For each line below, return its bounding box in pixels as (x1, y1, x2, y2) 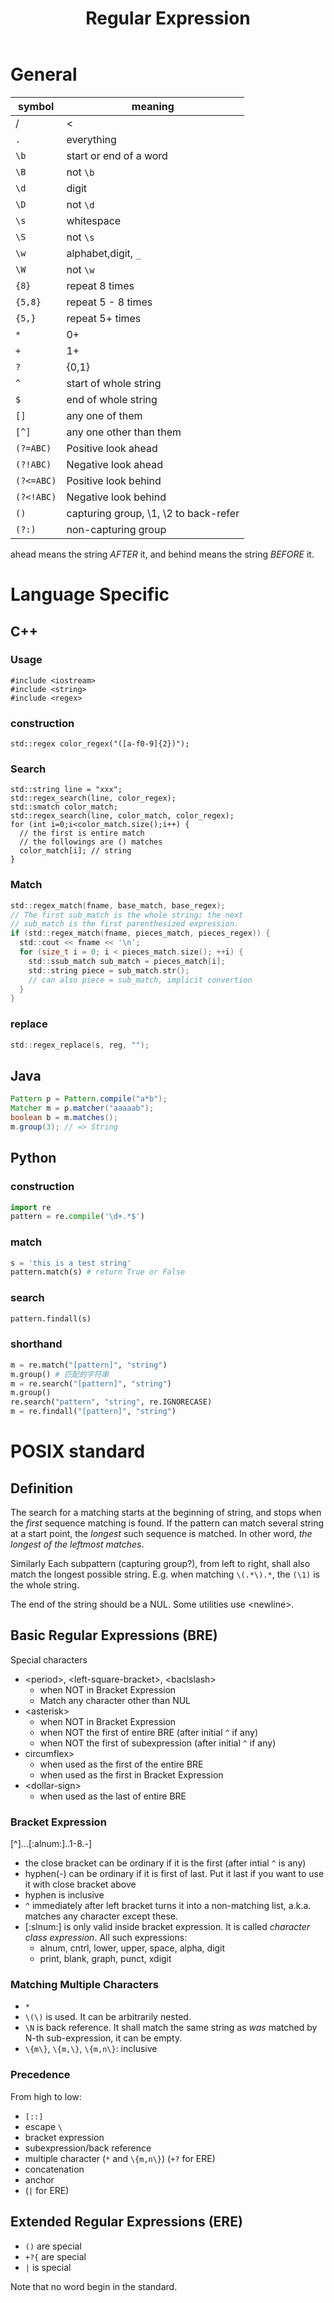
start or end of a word (66, 148, 168, 162)
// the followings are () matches (19, 837, 163, 847)
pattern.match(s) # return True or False (10, 1267, 186, 1277)
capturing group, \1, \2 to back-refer (66, 506, 240, 520)
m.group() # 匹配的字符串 (10, 1369, 110, 1379)
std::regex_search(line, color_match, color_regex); (10, 811, 235, 821)
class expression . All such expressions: (24, 1932, 188, 1944)
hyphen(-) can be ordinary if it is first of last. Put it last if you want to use (24, 1868, 325, 1880)
